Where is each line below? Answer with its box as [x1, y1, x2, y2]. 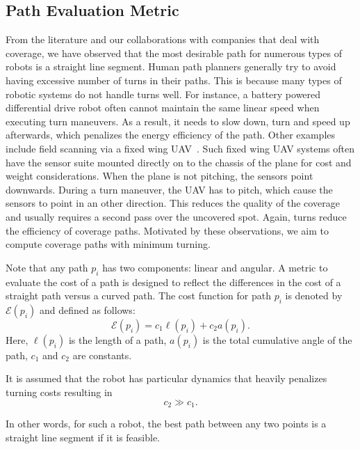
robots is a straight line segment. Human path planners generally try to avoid [6, 59, 336, 74]
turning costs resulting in [6, 385, 113, 400]
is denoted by [285, 288, 343, 303]
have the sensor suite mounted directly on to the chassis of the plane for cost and [6, 155, 352, 169]
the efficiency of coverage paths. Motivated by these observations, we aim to [6, 223, 329, 237]
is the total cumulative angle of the [202, 332, 352, 347]
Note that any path [6, 260, 88, 274]
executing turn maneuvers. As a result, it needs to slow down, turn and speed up [6, 113, 350, 128]
